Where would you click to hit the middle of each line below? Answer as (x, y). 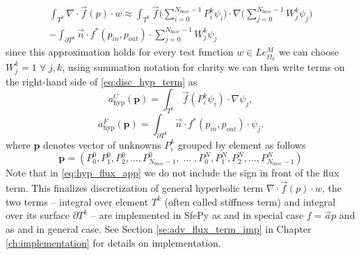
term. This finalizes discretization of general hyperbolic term (135, 188)
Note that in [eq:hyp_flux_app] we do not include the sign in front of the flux (173, 173)
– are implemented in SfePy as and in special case (197, 215)
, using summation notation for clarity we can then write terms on (203, 66)
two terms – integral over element (77, 201)
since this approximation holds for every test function (120, 52)
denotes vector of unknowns (102, 144)
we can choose (308, 52)
